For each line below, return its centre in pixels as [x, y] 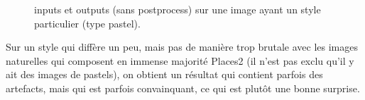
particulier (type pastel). [87, 23]
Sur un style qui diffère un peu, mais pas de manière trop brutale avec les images [182, 47]
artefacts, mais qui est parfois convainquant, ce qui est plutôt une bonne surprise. [183, 88]
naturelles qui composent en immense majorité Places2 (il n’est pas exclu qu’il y [180, 60]
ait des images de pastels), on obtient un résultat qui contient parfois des [164, 74]
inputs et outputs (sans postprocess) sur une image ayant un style [178, 9]
